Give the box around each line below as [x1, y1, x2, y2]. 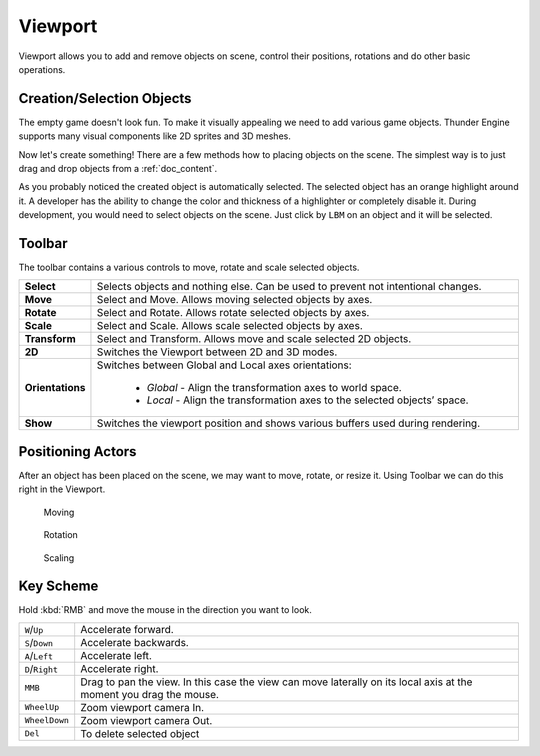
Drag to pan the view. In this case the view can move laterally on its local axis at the [80, 675, 473, 689]
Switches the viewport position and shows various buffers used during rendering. [96, 416, 481, 430]
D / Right [24, 661, 59, 675]
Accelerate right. [80, 661, 159, 675]
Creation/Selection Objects [18, 90, 192, 107]
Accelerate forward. [80, 622, 174, 636]
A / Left [24, 648, 54, 662]
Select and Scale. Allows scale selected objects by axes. [96, 319, 364, 333]
